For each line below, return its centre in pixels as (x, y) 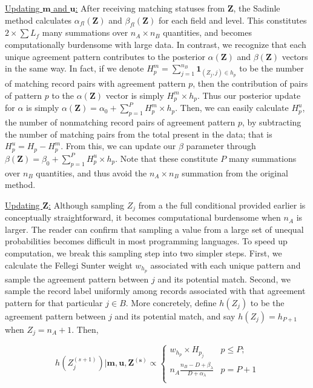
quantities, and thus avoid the (91, 172)
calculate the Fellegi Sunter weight (69, 265)
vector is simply (135, 95)
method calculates (38, 20)
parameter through (221, 146)
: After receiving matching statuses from (150, 8)
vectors (295, 56)
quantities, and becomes (207, 32)
